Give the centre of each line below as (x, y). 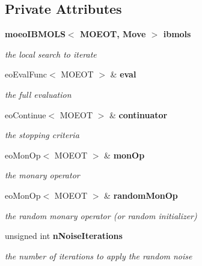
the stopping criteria (42, 135)
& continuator (139, 114)
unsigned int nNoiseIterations (64, 236)
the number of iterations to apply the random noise (99, 255)
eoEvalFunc (26, 74)
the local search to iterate (51, 54)
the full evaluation (38, 94)
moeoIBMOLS (35, 34)
